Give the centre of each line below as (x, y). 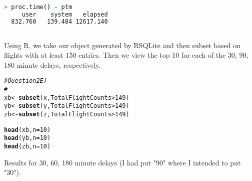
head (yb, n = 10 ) (27, 138)
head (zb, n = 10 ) (27, 147)
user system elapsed (65, 14)
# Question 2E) (25, 81)
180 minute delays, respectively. (52, 64)
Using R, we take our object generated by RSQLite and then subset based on (122, 45)
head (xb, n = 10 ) (27, 130)
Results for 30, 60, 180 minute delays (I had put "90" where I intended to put (122, 162)
